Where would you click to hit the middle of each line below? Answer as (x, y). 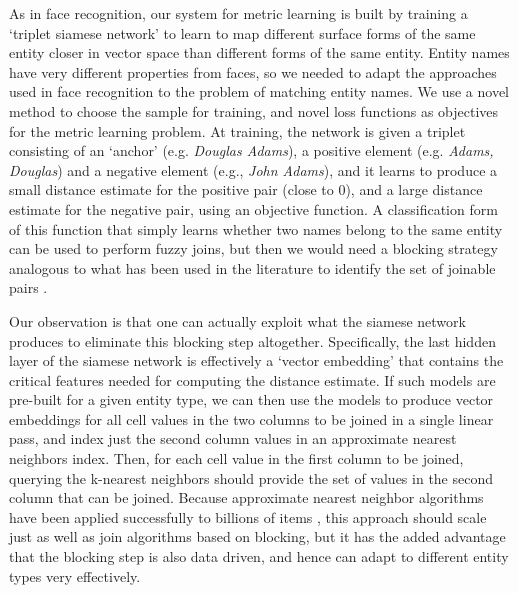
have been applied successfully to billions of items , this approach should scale (248, 516)
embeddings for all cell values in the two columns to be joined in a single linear (251, 418)
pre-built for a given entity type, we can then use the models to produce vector (251, 399)
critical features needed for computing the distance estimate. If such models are (252, 379)
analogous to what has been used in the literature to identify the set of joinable (252, 267)
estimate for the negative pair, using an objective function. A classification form (253, 208)
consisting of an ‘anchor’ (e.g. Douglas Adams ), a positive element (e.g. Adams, (251, 150)
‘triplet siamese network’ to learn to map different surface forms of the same (242, 32)
